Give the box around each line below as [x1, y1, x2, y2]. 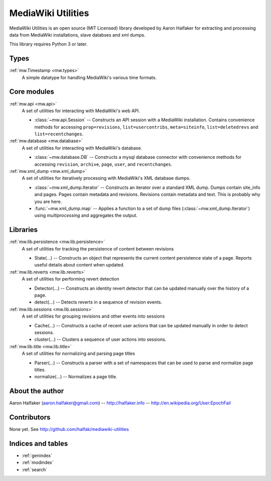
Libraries [9, 225, 38, 234]
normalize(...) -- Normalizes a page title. [34, 374, 117, 380]
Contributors [9, 413, 51, 422]
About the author [9, 387, 64, 395]
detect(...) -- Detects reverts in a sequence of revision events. [34, 299, 163, 305]
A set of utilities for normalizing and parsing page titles [22, 351, 135, 357]
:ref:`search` [22, 466, 48, 472]
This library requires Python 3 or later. [9, 41, 88, 47]
